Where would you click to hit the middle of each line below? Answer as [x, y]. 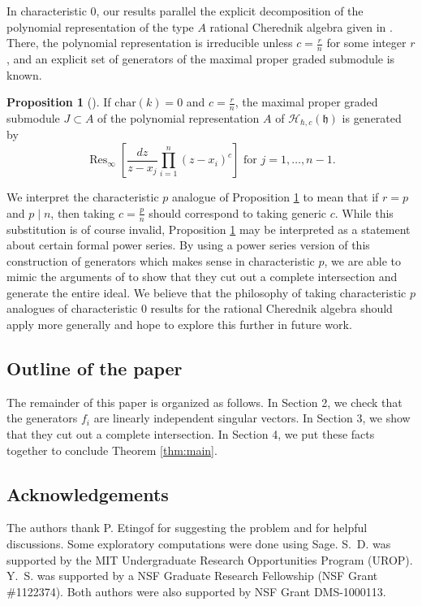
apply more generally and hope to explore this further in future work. [179, 325]
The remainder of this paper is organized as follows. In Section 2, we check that [205, 402]
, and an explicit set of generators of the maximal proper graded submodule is [201, 59]
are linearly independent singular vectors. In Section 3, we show [252, 418]
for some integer [366, 43]
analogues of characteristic [72, 308]
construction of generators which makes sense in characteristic [161, 260]
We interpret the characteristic [83, 197]
